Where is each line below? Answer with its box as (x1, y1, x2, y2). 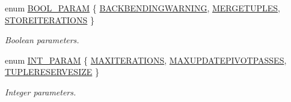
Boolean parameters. (5, 34, 79, 46)
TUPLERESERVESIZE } (5, 65, 99, 78)
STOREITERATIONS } (5, 13, 94, 26)
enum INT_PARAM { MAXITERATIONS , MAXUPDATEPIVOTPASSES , (5, 53, 287, 66)
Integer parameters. (5, 85, 76, 98)
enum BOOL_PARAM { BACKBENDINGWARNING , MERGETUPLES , (5, 2, 280, 14)
